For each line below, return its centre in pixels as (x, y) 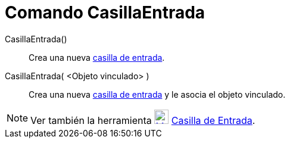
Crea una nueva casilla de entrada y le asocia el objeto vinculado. (157, 94)
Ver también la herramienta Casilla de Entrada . (143, 120)
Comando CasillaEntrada (105, 13)
